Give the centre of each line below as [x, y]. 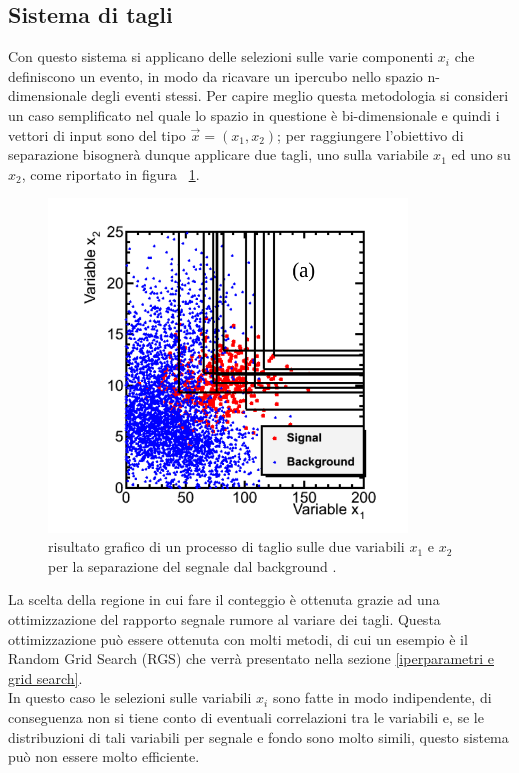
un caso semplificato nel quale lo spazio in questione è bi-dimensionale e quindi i [254, 114]
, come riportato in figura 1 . [110, 173]
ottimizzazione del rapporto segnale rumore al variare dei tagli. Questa [224, 619]
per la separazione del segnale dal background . [192, 565]
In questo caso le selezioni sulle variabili [130, 697]
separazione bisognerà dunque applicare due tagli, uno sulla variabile [218, 154]
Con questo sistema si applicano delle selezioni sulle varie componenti [221, 56]
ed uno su [481, 154]
